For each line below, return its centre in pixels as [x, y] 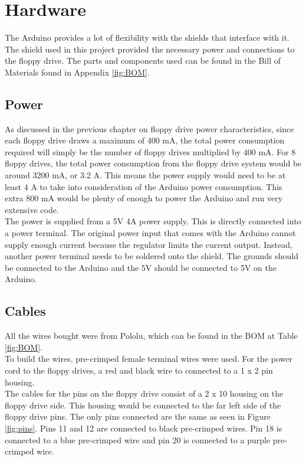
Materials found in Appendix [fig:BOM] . [77, 72]
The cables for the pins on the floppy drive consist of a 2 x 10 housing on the [144, 393]
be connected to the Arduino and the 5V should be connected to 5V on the [141, 267]
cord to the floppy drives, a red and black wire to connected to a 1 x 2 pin [139, 370]
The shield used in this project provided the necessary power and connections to [150, 49]
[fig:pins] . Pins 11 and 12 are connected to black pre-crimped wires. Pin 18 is [144, 428]
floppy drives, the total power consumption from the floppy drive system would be [153, 163]
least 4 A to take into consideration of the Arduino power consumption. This [144, 186]
